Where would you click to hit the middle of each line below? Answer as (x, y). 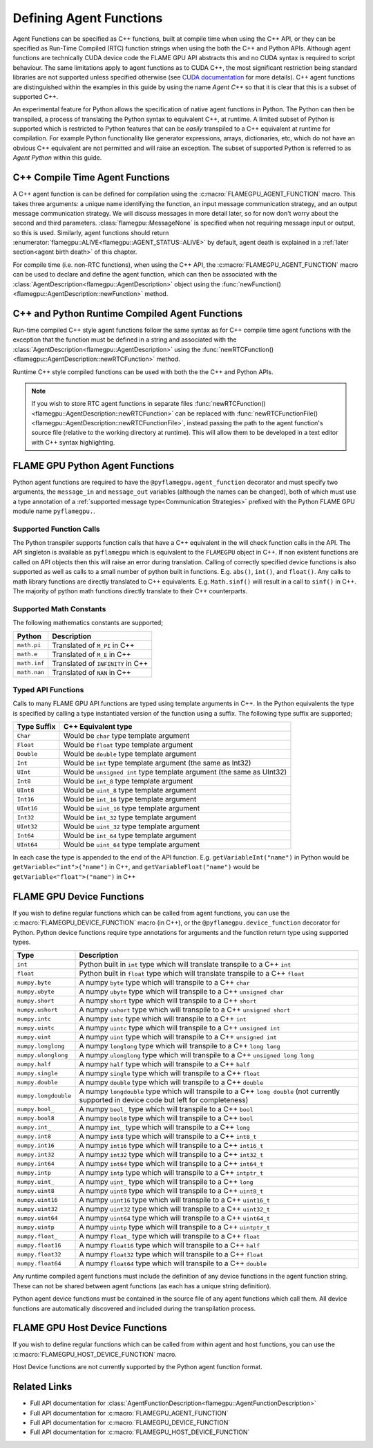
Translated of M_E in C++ (92, 654)
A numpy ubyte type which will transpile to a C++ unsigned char (181, 992)
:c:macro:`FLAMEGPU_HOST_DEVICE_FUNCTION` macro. (95, 1354)
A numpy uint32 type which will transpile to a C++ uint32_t (175, 1209)
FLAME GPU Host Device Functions (90, 1328)
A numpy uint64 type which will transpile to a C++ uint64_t (175, 1218)
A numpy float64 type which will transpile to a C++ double (173, 1263)
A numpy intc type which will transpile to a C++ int (163, 1019)
